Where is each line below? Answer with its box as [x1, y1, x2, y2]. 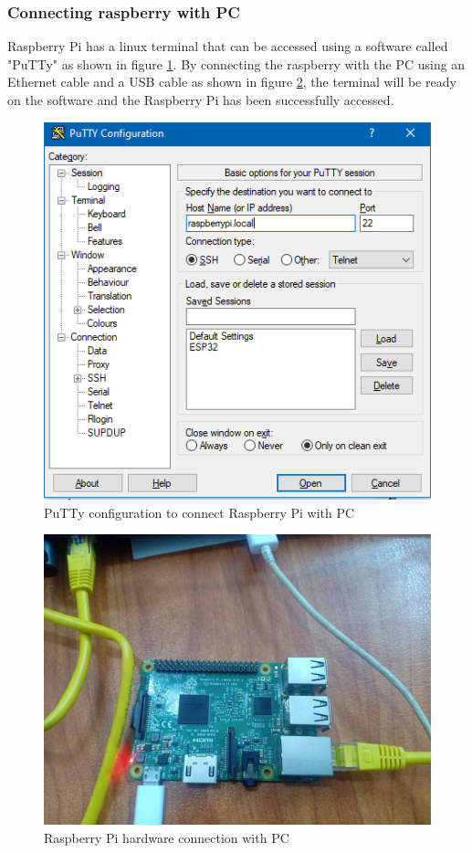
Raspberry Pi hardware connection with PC [44, 828, 289, 848]
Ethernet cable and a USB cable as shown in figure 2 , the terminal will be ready [7, 72, 456, 91]
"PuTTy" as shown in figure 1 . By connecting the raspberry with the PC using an [7, 54, 466, 73]
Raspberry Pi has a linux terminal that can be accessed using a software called [7, 37, 448, 56]
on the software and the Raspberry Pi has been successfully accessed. [7, 90, 394, 109]
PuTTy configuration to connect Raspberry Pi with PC [44, 502, 355, 521]
